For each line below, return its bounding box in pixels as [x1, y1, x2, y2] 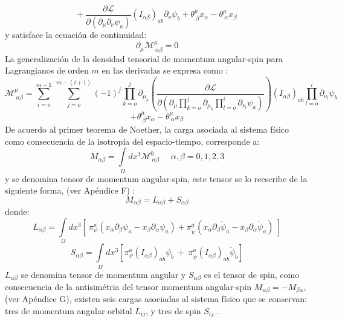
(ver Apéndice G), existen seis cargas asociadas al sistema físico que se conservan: [5, 292, 307, 305]
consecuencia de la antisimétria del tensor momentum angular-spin [5, 280, 251, 292]
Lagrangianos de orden [5, 64, 89, 77]
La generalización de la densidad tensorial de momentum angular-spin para [5, 52, 283, 65]
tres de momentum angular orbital [5, 305, 132, 317]
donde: [5, 205, 30, 218]
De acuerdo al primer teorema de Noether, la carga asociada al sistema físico [5, 123, 289, 136]
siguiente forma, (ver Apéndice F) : [5, 184, 135, 197]
